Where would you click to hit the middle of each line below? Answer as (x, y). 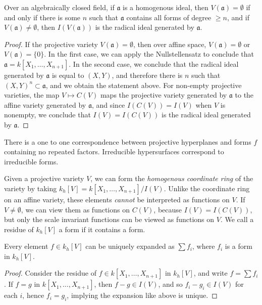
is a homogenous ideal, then (166, 7)
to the (244, 95)
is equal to (68, 75)
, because (168, 209)
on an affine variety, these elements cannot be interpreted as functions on (117, 199)
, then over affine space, (170, 44)
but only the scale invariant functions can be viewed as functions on (109, 219)
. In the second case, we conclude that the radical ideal (154, 63)
